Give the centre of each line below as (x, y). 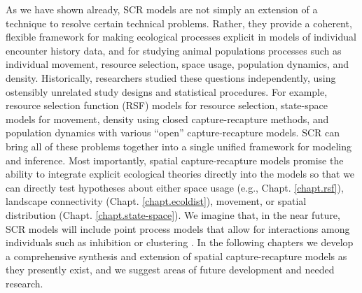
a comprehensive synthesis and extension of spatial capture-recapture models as (176, 256)
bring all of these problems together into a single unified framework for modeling (179, 146)
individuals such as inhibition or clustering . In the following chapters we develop (180, 242)
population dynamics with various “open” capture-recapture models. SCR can (173, 133)
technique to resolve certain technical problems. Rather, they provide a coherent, (179, 23)
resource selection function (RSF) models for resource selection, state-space (167, 105)
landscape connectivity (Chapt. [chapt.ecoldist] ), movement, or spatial (156, 201)
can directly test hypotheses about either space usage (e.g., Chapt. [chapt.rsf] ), (175, 187)
